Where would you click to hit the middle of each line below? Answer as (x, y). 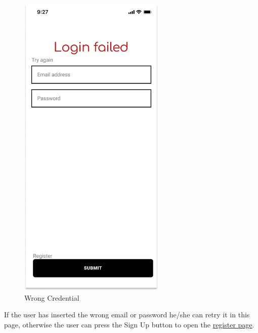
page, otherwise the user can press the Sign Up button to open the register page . (129, 324)
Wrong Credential (52, 297)
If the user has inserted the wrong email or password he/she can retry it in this (127, 315)
